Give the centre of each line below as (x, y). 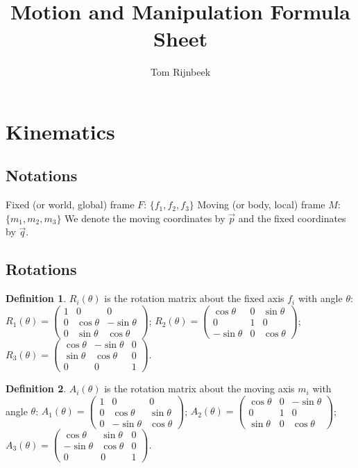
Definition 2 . (36, 388)
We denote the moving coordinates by (145, 218)
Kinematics (60, 131)
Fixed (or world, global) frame (70, 204)
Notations (42, 175)
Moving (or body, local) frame (261, 204)
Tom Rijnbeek (180, 72)
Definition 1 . (36, 298)
